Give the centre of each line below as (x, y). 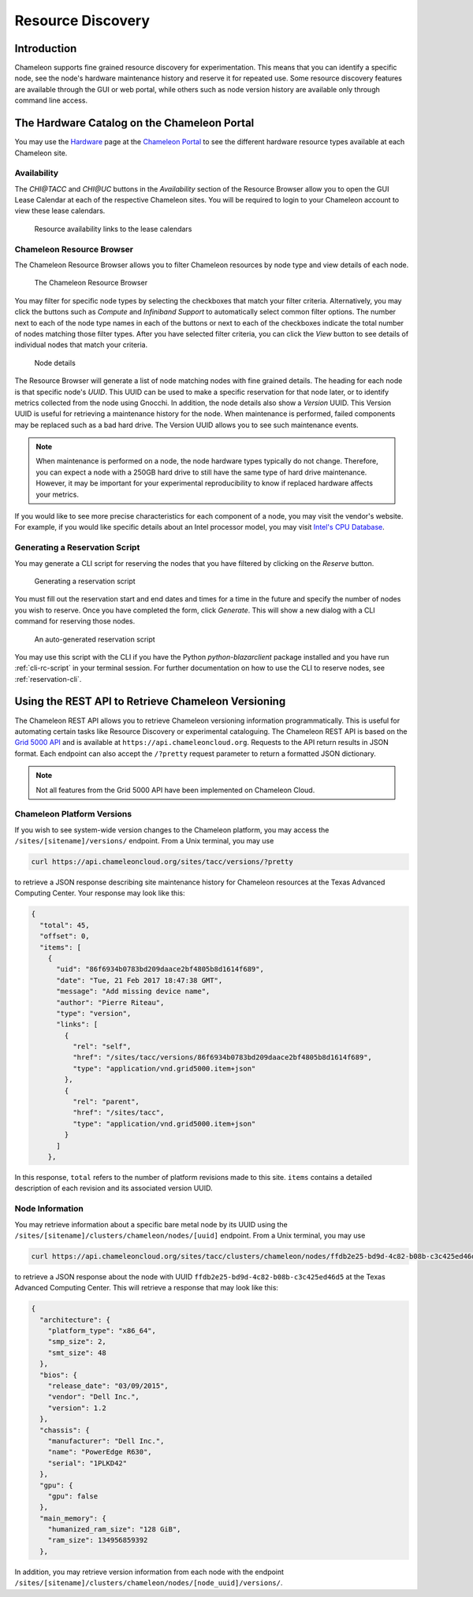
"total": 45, (65, 925)
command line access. (51, 101)
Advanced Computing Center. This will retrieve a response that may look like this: (147, 1288)
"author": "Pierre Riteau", (110, 1002)
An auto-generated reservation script (95, 639)
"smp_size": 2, (77, 1342)
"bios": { (59, 1375)
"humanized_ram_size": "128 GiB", (114, 1530)
